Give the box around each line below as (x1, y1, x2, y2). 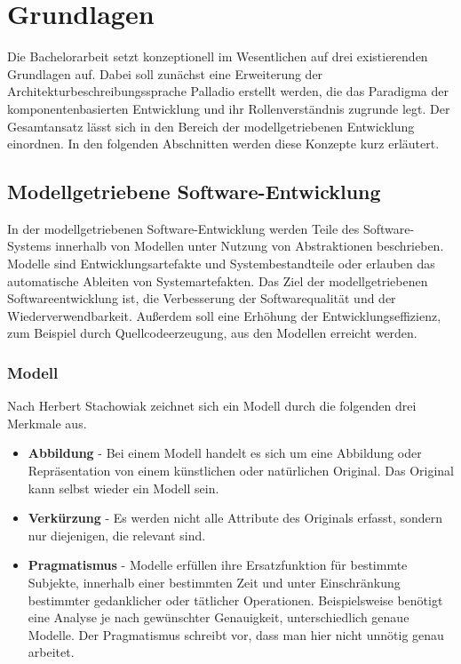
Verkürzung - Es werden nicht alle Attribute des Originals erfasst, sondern (28, 508, 443, 527)
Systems (7, 236, 52, 255)
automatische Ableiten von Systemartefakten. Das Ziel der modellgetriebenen (7, 271, 428, 290)
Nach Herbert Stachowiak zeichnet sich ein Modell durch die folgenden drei (7, 396, 417, 415)
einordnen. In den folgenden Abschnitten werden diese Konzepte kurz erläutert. (7, 134, 440, 153)
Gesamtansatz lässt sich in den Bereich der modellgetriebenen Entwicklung (7, 116, 415, 135)
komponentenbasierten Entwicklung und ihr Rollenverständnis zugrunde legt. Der (7, 99, 450, 117)
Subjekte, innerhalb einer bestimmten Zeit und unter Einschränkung (28, 573, 401, 592)
